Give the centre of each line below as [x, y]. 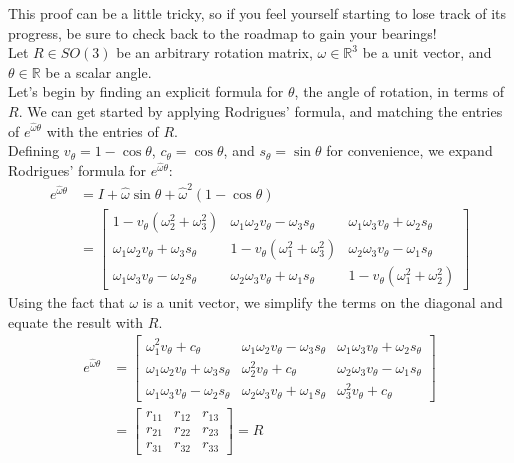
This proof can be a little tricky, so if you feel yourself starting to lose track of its [257, 13]
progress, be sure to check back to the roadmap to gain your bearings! [222, 32]
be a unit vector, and [427, 52]
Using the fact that [66, 302]
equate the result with [76, 321]
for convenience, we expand [409, 150]
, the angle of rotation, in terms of [399, 91]
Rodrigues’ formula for [77, 169]
